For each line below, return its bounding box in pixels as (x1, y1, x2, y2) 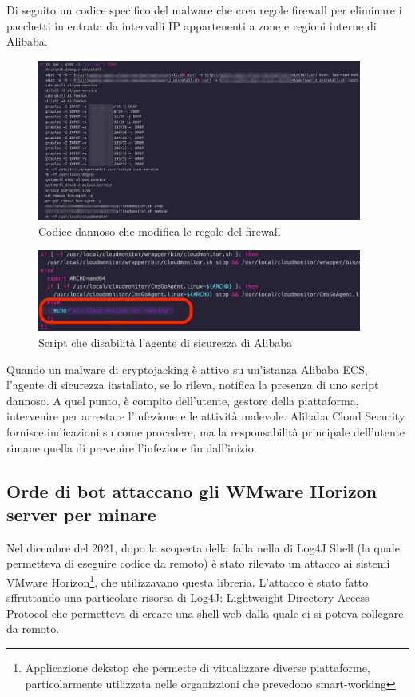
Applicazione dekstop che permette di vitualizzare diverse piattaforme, (25, 659, 370, 676)
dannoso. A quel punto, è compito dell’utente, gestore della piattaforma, (6, 392, 359, 408)
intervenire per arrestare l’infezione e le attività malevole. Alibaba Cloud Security (6, 408, 405, 424)
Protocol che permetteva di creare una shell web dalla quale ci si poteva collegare (6, 604, 404, 621)
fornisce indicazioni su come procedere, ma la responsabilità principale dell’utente (6, 424, 405, 440)
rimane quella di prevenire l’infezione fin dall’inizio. (6, 439, 257, 456)
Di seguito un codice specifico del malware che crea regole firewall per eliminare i (6, 2, 402, 18)
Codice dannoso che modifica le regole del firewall (38, 222, 281, 239)
